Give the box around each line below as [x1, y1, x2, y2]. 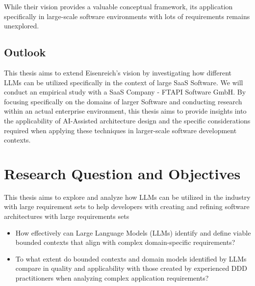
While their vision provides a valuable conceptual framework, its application [4, 1, 233, 11]
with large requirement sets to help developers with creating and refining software [4, 201, 250, 212]
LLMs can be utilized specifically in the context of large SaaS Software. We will [4, 77, 243, 87]
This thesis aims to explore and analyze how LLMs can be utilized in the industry [4, 191, 251, 202]
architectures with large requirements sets [4, 211, 129, 221]
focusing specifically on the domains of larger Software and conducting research [4, 96, 242, 106]
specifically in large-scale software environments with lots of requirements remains [4, 11, 250, 21]
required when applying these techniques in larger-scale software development [4, 125, 237, 135]
